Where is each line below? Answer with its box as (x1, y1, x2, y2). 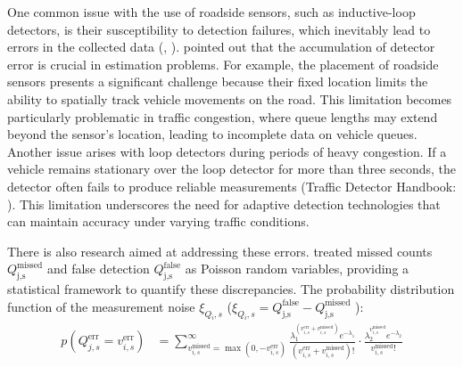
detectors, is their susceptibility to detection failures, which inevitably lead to (7, 20, 431, 38)
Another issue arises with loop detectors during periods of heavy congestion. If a (7, 142, 447, 160)
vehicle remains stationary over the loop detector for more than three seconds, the (7, 159, 456, 178)
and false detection (46, 259, 150, 278)
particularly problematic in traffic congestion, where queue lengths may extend (7, 107, 438, 126)
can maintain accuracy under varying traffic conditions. (7, 212, 310, 231)
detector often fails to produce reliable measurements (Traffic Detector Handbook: (7, 176, 457, 195)
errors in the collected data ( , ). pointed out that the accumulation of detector (7, 37, 435, 56)
